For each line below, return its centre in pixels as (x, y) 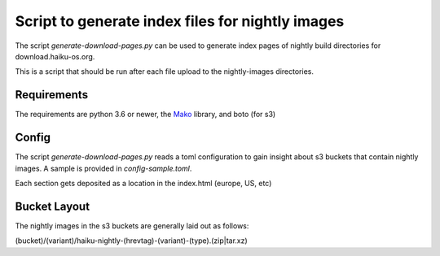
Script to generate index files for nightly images (180, 21)
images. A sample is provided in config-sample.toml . (103, 168)
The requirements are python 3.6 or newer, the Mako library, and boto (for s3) (145, 115)
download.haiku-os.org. (55, 56)
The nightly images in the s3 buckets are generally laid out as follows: (132, 226)
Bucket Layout (52, 206)
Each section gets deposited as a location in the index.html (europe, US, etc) (143, 183)
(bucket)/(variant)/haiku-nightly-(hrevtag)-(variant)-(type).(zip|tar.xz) (131, 241)
